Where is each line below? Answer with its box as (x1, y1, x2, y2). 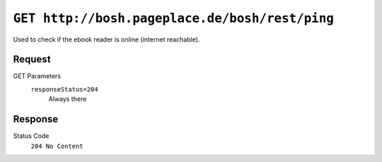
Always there (48, 95, 87, 104)
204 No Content (30, 142, 84, 150)
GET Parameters (13, 72, 62, 80)
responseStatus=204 (30, 85, 98, 93)
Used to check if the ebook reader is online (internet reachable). (13, 35, 200, 44)
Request (13, 54, 51, 66)
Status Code (13, 132, 50, 140)
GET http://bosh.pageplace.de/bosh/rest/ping (13, 11, 334, 26)
